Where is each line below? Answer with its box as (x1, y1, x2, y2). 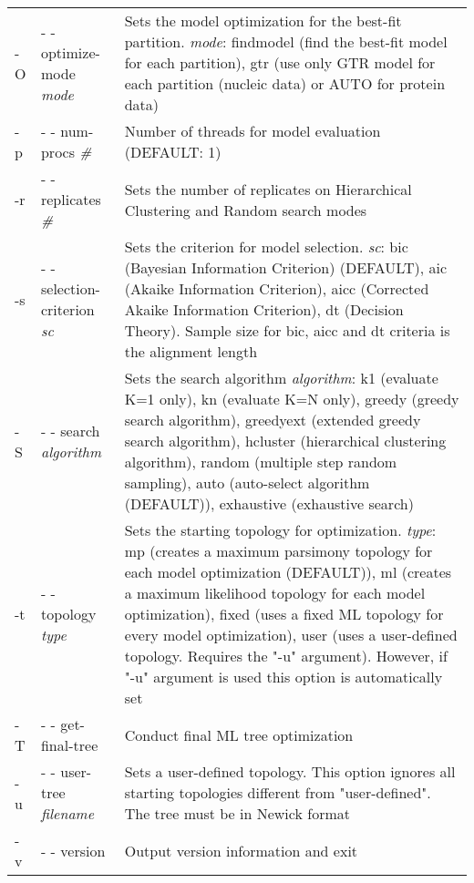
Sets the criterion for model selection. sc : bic (124, 236, 408, 257)
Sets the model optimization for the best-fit (124, 10, 402, 31)
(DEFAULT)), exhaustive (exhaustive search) (124, 493, 414, 514)
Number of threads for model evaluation (124, 120, 381, 141)
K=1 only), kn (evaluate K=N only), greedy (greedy (124, 388, 459, 409)
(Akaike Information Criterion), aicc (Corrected (124, 278, 429, 299)
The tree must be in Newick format (124, 803, 350, 824)
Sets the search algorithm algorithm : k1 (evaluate (124, 367, 438, 388)
